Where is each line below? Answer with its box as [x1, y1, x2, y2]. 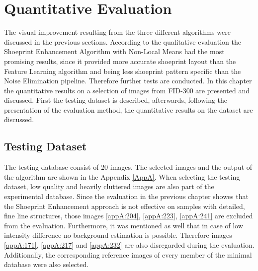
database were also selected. [4, 259, 89, 270]
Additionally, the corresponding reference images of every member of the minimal [4, 249, 252, 260]
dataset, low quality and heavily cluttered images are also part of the [4, 181, 214, 192]
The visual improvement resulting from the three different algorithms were [4, 27, 231, 37]
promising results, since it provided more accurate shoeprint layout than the [4, 56, 236, 66]
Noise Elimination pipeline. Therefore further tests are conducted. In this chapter [4, 75, 252, 86]
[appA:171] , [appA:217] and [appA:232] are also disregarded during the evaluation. [4, 240, 255, 250]
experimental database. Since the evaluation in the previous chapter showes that [4, 191, 249, 202]
